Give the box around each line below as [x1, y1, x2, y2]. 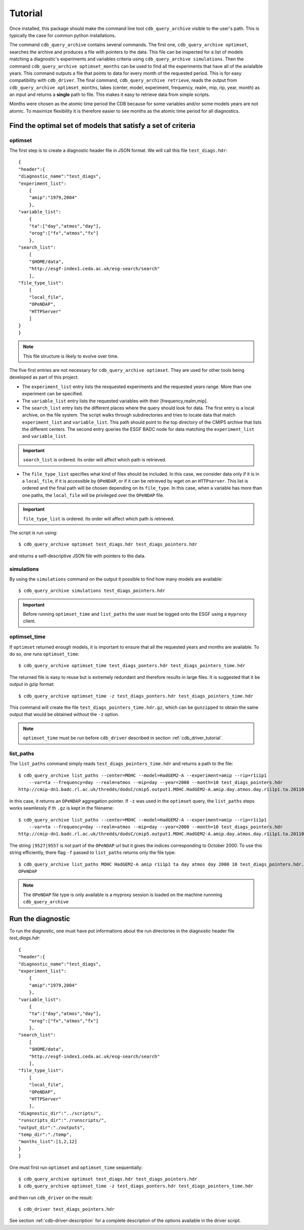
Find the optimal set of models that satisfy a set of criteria [9, 121, 196, 130]
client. [23, 618, 36, 624]
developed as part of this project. [9, 374, 79, 381]
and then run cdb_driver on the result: [9, 1194, 93, 1201]
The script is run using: [9, 529, 58, 535]
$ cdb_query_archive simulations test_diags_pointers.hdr [18, 588, 166, 594]
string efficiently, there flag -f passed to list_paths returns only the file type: [9, 849, 176, 856]
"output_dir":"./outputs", [18, 1124, 86, 1130]
